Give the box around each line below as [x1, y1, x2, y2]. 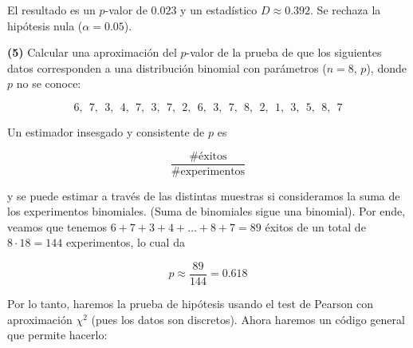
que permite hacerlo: [7, 326, 108, 343]
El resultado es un [7, 2, 96, 18]
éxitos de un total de [265, 218, 366, 235]
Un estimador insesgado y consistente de [7, 123, 205, 140]
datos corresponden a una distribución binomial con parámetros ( [7, 59, 327, 76]
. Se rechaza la [310, 2, 381, 18]
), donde [366, 59, 407, 76]
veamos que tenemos [7, 218, 107, 235]
